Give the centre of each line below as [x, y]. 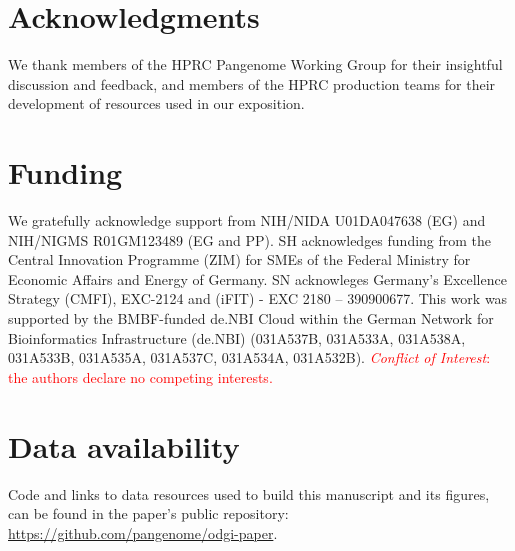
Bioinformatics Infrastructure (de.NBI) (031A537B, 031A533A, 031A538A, [237, 337]
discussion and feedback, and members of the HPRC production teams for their [252, 83]
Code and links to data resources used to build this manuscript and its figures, [249, 493]
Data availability [124, 445]
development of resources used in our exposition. [156, 103]
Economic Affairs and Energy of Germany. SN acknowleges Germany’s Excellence [257, 278]
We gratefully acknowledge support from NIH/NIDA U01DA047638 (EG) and [247, 220]
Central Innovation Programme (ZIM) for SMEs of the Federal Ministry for [239, 259]
